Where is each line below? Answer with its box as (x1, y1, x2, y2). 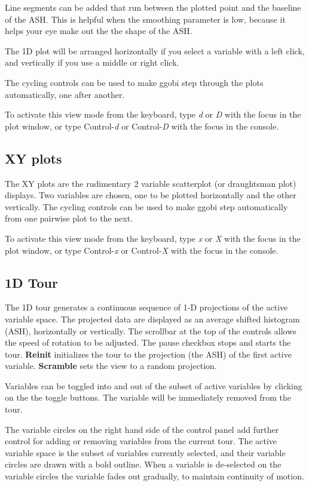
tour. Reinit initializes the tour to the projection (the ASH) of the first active (5, 347, 292, 360)
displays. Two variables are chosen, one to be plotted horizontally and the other (5, 189, 296, 201)
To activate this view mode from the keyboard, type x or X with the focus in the (5, 232, 301, 244)
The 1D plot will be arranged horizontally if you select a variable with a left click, (5, 44, 305, 57)
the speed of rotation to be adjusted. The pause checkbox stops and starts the (5, 336, 291, 349)
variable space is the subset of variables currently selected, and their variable (5, 446, 286, 459)
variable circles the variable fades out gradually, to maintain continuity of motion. (5, 470, 304, 482)
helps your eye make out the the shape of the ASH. (5, 24, 192, 37)
